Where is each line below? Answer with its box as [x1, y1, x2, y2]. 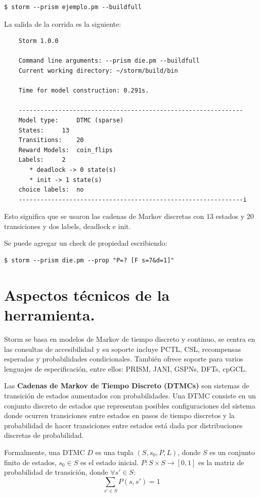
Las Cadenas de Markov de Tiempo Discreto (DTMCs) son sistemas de [4, 380, 249, 391]
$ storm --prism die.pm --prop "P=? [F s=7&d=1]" [4, 257, 175, 264]
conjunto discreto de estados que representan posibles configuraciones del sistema [4, 400, 255, 411]
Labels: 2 [18, 156, 66, 164]
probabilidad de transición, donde [4, 467, 108, 477]
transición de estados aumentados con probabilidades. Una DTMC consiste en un [4, 390, 256, 400]
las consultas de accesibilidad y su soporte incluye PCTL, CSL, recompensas [4, 343, 241, 354]
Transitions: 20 [18, 137, 84, 144]
